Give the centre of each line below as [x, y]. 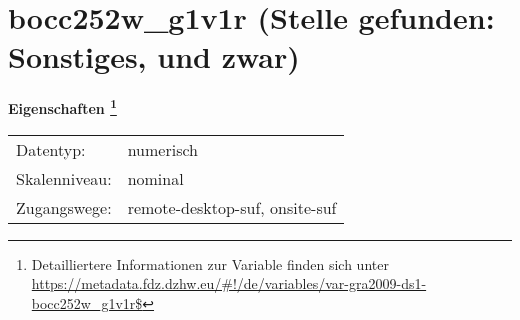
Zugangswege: [64, 207]
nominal [155, 178]
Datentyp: [51, 149]
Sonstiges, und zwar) [154, 56]
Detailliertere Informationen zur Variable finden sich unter [210, 263]
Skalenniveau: [64, 178]
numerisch [162, 149]
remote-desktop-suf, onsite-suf [232, 207]
